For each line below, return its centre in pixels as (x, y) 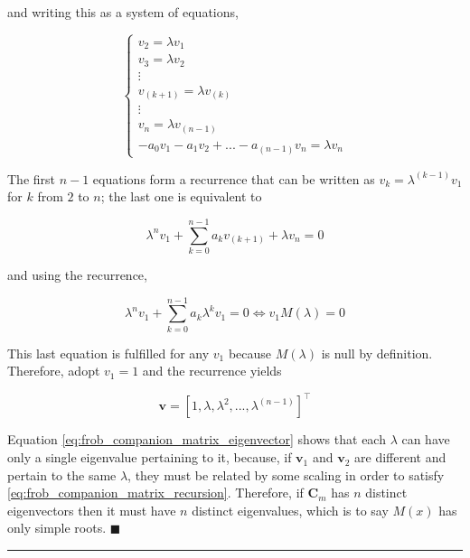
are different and (400, 457)
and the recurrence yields (212, 371)
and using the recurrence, (77, 275)
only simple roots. (57, 528)
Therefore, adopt (54, 371)
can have (426, 439)
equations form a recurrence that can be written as (234, 178)
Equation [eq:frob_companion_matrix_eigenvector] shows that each (197, 439)
